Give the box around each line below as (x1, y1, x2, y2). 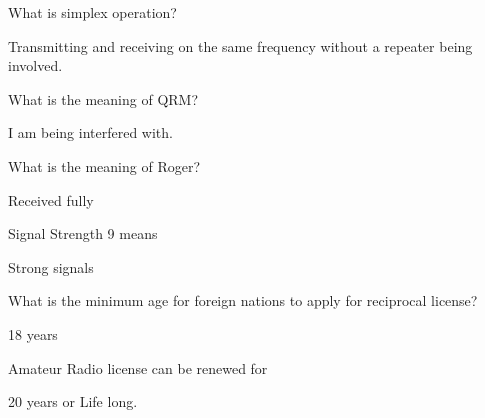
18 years (8, 323, 58, 344)
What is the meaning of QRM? (8, 88, 199, 109)
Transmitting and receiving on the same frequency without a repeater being (8, 35, 473, 56)
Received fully (8, 189, 94, 210)
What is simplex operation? (8, 2, 177, 22)
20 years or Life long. (8, 391, 138, 412)
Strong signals (8, 256, 94, 277)
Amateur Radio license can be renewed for (8, 357, 268, 378)
